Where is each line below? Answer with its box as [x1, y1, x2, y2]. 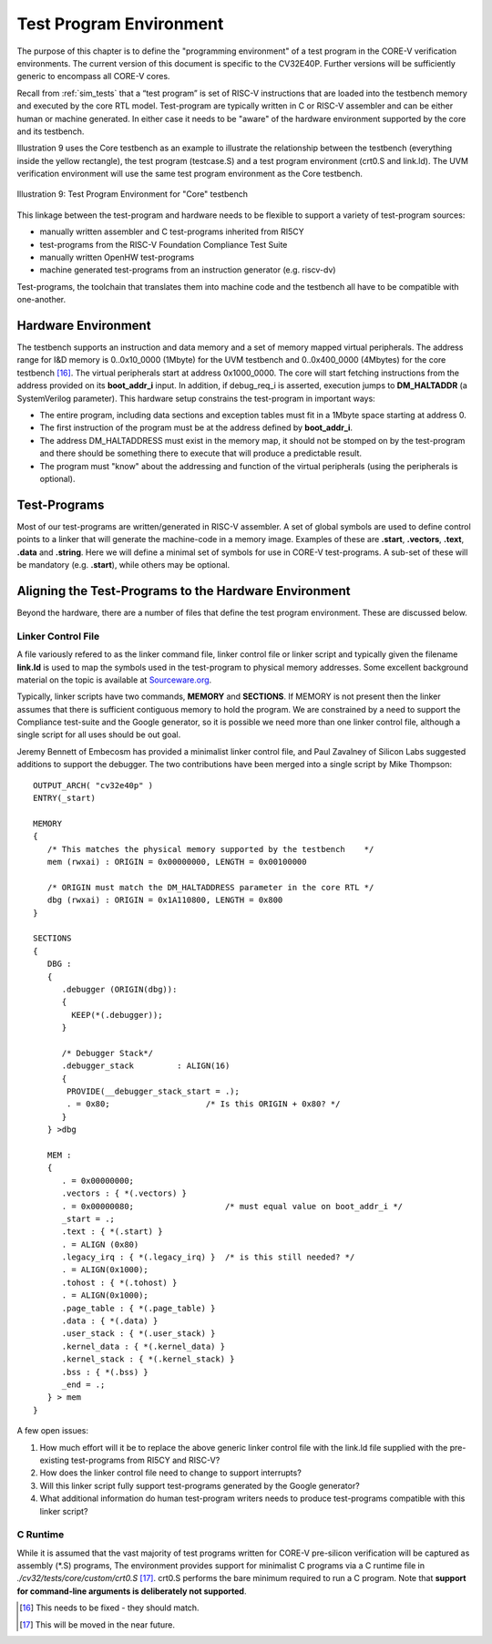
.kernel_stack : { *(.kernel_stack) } [61, 1354, 236, 1364]
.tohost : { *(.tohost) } [61, 1277, 178, 1288]
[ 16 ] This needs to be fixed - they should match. [19, 1602, 200, 1613]
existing [39, 1454, 70, 1465]
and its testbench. [16, 126, 85, 137]
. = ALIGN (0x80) [61, 1239, 139, 1249]
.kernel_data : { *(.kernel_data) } [61, 1341, 226, 1351]
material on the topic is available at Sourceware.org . [16, 674, 212, 685]
